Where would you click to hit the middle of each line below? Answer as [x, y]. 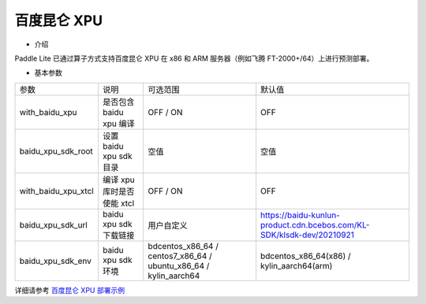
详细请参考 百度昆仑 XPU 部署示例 [70, 290]
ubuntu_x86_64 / [179, 265]
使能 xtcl [119, 203]
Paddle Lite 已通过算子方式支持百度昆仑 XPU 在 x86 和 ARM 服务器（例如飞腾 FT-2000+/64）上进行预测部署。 [194, 58]
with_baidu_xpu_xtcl [56, 191]
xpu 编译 [119, 124]
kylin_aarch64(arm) [297, 265]
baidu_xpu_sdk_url [54, 224]
